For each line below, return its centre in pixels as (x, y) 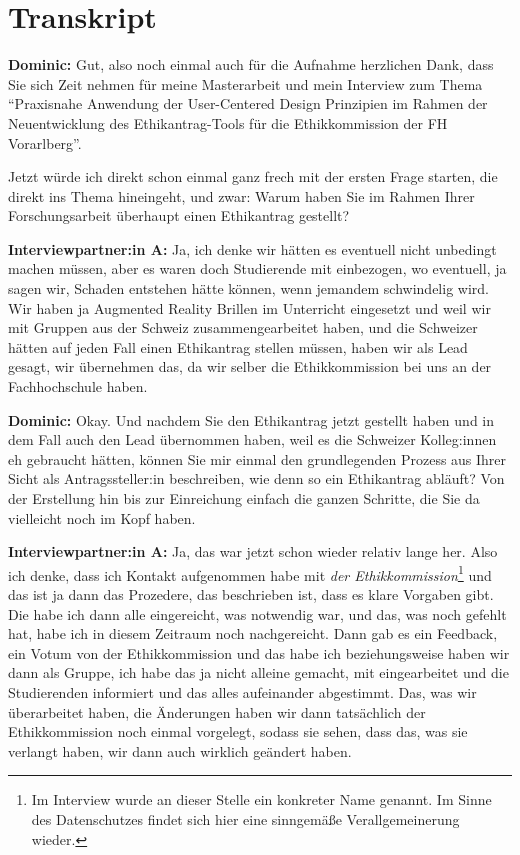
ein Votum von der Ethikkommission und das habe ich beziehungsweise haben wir (259, 652)
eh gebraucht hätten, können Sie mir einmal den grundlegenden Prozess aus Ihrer (257, 458)
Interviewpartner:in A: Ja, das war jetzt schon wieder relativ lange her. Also (253, 551)
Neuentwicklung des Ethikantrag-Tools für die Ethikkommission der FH (228, 122)
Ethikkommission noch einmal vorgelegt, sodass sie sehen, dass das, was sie (238, 731)
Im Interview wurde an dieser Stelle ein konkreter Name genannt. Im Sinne (261, 799)
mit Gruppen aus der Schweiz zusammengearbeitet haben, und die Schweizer (243, 327)
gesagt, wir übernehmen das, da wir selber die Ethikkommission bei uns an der (250, 366)
